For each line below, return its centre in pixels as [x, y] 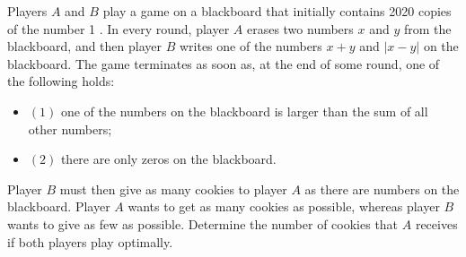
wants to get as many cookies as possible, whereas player [284, 206]
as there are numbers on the [382, 188]
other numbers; [70, 128]
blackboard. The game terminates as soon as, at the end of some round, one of [224, 63]
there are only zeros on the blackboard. [168, 159]
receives [436, 223]
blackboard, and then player [85, 46]
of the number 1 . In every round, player [119, 28]
